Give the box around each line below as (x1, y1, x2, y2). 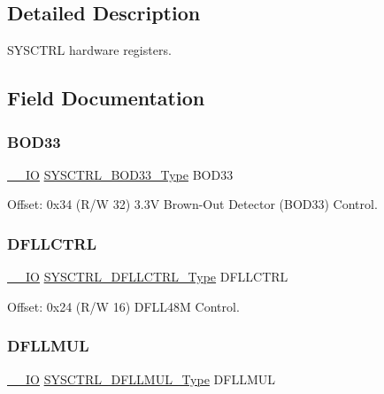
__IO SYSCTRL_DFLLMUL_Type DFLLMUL (7, 369, 275, 388)
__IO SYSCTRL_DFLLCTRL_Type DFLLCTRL (7, 267, 288, 286)
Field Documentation (7, 84, 205, 112)
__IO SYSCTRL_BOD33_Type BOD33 (7, 165, 234, 183)
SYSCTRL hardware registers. (7, 41, 172, 59)
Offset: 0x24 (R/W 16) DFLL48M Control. (7, 297, 240, 315)
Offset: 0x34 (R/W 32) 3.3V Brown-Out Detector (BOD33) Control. (7, 195, 378, 213)
